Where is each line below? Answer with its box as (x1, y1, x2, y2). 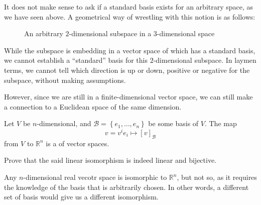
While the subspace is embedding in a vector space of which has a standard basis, (4, 45, 255, 55)
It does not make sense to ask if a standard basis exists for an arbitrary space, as (4, 2, 253, 12)
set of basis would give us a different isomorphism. (4, 191, 159, 202)
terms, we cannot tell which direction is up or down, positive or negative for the (4, 64, 250, 75)
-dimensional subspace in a (69, 28, 152, 39)
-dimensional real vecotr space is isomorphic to (23, 172, 167, 182)
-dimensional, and (37, 118, 91, 129)
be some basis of (148, 118, 199, 129)
